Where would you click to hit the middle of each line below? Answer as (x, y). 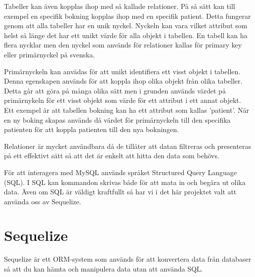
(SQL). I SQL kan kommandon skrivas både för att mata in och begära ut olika (125, 182)
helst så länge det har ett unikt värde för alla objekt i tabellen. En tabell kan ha (126, 35)
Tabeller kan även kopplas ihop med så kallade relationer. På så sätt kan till (120, 6)
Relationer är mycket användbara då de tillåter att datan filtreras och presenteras (128, 146)
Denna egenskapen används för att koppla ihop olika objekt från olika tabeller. (123, 81)
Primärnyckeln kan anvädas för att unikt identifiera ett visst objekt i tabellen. (122, 71)
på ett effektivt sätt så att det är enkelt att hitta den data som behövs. (112, 156)
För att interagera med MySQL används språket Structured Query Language (120, 172)
